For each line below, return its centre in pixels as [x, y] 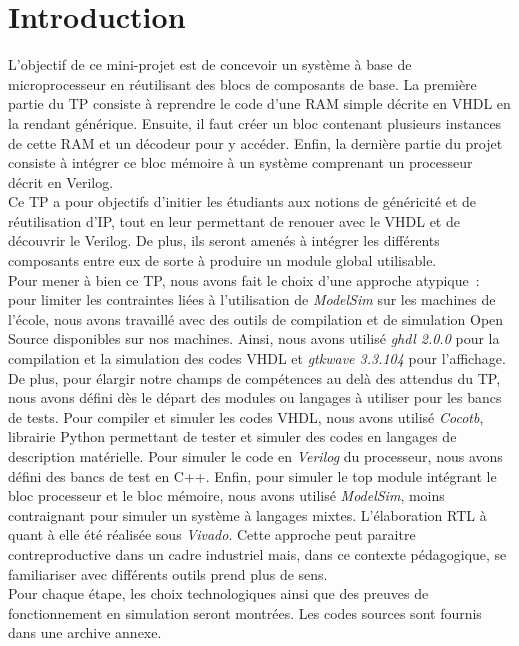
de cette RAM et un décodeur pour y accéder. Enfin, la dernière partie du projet [255, 142]
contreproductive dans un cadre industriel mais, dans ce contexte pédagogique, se [257, 553]
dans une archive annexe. [85, 632]
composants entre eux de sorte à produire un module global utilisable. [222, 260]
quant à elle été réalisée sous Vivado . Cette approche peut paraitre [212, 534]
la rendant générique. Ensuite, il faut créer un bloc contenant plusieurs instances [255, 122]
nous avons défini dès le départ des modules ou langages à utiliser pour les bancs [255, 397]
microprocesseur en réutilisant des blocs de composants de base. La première [242, 83]
